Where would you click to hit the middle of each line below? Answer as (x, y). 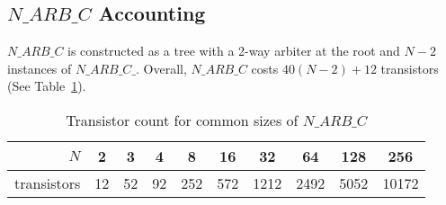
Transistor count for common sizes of (182, 120)
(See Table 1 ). (47, 86)
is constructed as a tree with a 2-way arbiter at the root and (234, 51)
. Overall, (161, 68)
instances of (40, 68)
